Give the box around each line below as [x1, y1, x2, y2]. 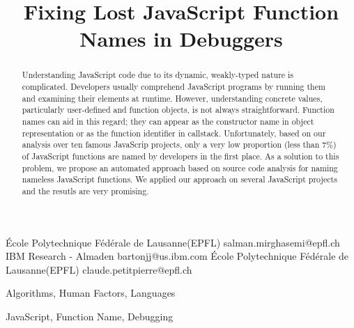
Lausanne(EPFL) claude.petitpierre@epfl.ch [6, 262, 192, 276]
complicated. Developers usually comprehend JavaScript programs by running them [22, 81, 325, 93]
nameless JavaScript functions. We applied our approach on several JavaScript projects [22, 173, 337, 185]
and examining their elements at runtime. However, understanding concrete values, [22, 92, 323, 104]
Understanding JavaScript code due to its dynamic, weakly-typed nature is [22, 69, 294, 81]
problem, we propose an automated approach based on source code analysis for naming [22, 162, 338, 173]
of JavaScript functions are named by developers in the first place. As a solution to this [22, 150, 339, 162]
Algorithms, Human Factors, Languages [6, 286, 176, 300]
